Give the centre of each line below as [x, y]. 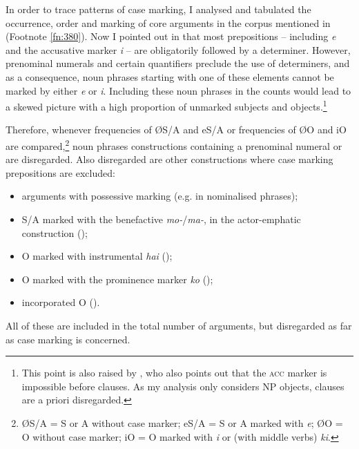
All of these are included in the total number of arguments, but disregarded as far [179, 325]
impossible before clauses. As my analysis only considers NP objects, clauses [183, 386]
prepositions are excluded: [60, 172]
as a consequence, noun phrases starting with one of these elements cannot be [170, 76]
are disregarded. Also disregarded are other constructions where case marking [169, 159]
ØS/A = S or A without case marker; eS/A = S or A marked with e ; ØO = [182, 422]
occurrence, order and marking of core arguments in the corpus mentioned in [168, 22]
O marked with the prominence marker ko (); [117, 279]
